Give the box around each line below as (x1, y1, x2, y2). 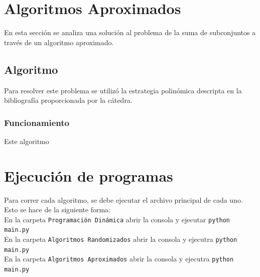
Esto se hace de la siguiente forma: (4, 204, 110, 215)
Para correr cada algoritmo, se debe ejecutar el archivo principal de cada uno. (4, 194, 243, 205)
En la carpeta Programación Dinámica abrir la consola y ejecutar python (4, 214, 230, 224)
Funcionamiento (4, 116, 69, 128)
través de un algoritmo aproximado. (4, 37, 114, 47)
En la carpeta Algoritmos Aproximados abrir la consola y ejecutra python (4, 253, 234, 264)
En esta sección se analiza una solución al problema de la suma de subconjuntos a (4, 27, 256, 38)
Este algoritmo (4, 135, 49, 146)
